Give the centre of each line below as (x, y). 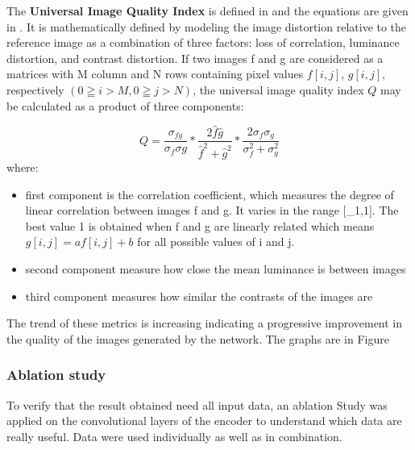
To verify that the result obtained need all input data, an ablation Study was (197, 404)
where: (23, 167)
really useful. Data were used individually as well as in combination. (174, 436)
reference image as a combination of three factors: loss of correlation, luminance (203, 42)
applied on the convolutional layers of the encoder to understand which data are (204, 421)
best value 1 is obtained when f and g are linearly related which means (200, 225)
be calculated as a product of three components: (125, 105)
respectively (35, 89)
